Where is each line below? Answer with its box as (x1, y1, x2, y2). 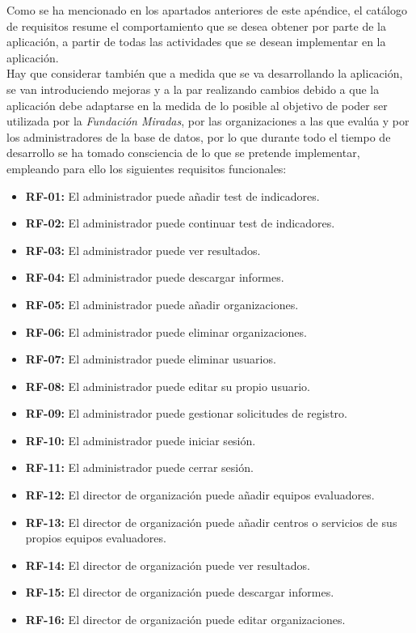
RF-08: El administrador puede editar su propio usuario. (25, 377, 310, 394)
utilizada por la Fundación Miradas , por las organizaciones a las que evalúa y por (6, 113, 410, 130)
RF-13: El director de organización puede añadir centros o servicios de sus (25, 513, 397, 530)
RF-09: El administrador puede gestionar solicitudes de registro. (25, 405, 347, 422)
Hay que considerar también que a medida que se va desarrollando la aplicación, (6, 65, 403, 82)
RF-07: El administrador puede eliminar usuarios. (25, 350, 276, 367)
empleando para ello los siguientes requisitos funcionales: (6, 159, 287, 176)
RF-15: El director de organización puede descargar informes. (25, 584, 334, 601)
